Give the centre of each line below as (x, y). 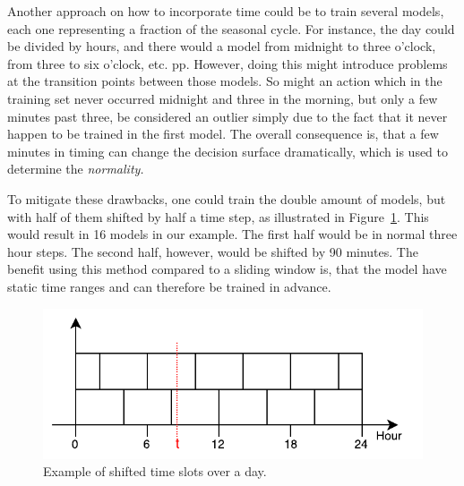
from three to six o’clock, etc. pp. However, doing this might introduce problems (228, 63)
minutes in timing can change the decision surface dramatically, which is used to (228, 151)
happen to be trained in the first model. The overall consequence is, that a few (223, 134)
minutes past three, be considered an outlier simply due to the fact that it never (228, 116)
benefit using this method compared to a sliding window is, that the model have (227, 269)
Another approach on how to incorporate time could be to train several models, (226, 11)
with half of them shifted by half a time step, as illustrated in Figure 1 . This (218, 216)
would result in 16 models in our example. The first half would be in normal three (232, 234)
